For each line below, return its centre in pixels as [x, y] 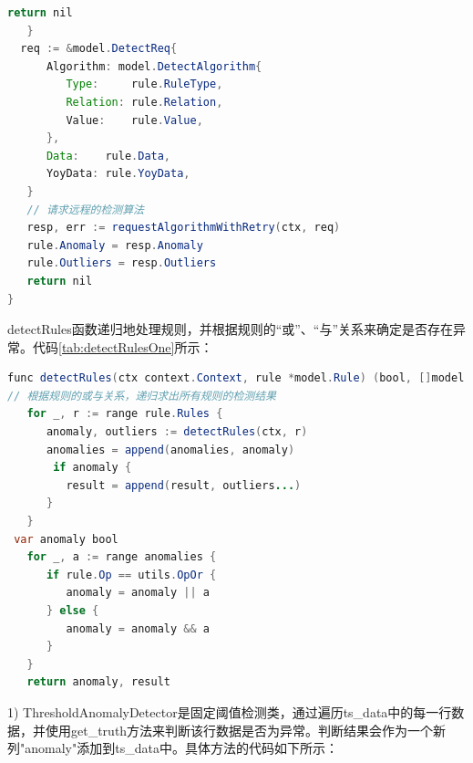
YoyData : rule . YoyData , [118, 174]
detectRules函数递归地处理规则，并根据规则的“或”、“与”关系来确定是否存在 [231, 329]
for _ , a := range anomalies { [122, 557]
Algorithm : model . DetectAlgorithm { [154, 66]
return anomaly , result [99, 682]
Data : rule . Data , [108, 156]
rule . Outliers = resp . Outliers [122, 263]
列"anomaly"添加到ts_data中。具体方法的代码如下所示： [173, 748]
